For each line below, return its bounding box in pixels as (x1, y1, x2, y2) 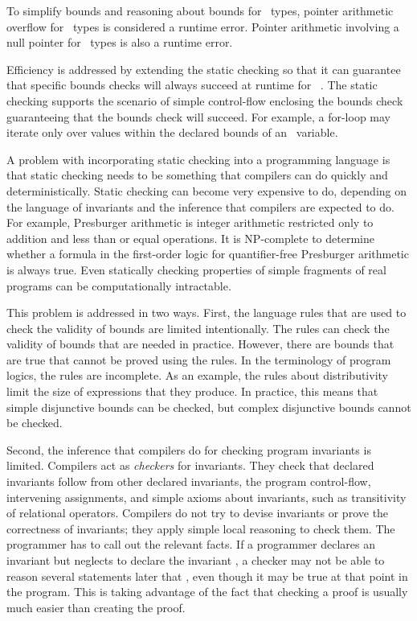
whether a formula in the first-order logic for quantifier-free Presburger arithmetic (6, 245, 409, 262)
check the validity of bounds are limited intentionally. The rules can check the (6, 319, 390, 336)
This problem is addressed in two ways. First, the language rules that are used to (6, 304, 407, 321)
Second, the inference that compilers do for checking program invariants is (6, 441, 371, 458)
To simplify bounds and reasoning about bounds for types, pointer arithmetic (6, 2, 394, 19)
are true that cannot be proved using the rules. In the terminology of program (6, 351, 391, 368)
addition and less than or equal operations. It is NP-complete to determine (6, 229, 374, 246)
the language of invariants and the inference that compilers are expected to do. (6, 198, 395, 215)
